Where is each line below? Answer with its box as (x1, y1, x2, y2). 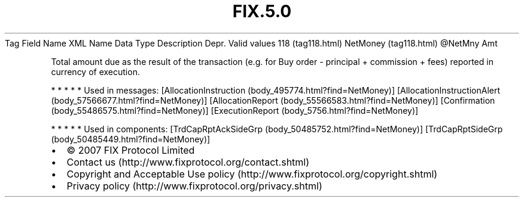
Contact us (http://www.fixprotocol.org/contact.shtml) (66, 156, 310, 168)
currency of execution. (51, 66, 140, 77)
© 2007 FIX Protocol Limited (66, 144, 195, 156)
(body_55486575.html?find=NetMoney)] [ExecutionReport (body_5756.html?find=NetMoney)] (51, 105, 419, 116)
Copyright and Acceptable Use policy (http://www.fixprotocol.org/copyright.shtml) (66, 167, 438, 180)
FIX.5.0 (232, 1, 292, 21)
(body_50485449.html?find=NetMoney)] (51, 133, 211, 144)
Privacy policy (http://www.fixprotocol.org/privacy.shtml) (66, 179, 322, 192)
